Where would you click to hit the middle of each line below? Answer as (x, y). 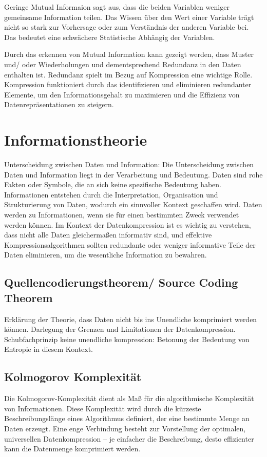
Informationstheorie (76, 140)
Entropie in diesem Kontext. (49, 349)
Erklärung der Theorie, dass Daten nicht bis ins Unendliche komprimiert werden (131, 319)
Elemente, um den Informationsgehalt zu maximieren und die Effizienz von (122, 94)
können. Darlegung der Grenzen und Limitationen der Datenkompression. (120, 329)
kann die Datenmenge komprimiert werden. (72, 449)
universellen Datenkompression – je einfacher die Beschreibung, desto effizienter (129, 438)
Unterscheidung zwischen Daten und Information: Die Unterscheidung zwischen (129, 164)
